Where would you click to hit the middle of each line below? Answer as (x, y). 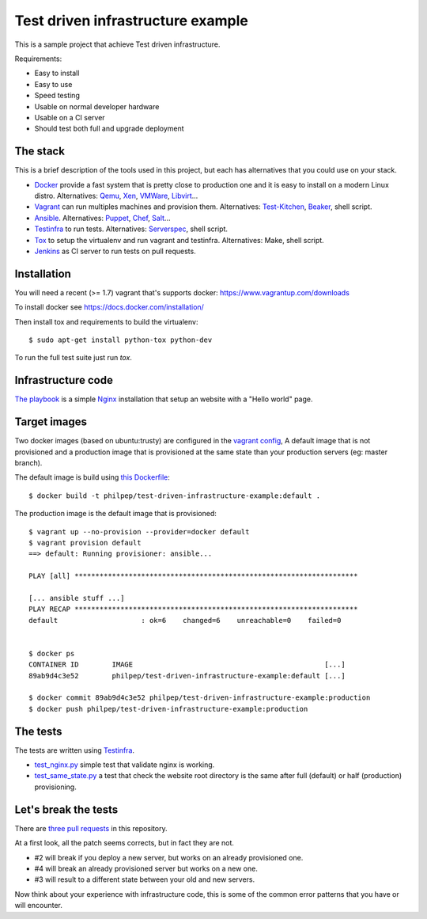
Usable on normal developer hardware (97, 106)
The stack (40, 152)
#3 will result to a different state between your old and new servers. (145, 879)
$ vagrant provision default (85, 543)
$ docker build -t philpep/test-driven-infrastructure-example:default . (175, 496)
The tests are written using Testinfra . (74, 750)
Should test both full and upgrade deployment (110, 129)
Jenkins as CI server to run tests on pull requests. (115, 251)
